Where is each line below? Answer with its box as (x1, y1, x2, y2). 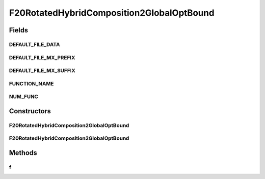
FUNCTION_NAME (9, 80, 54, 87)
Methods (9, 149, 37, 157)
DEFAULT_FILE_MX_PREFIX (9, 54, 76, 61)
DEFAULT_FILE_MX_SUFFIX (9, 67, 76, 74)
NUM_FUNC (9, 93, 39, 100)
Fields (9, 26, 28, 34)
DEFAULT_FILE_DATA (9, 41, 60, 48)
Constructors (9, 107, 51, 115)
